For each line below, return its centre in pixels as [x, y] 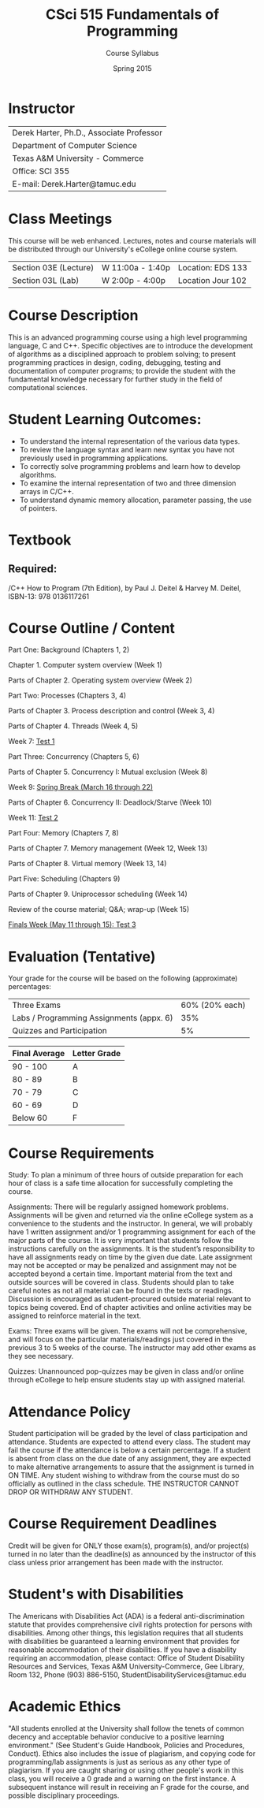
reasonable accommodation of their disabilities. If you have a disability [123, 1650]
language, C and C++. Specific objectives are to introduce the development [131, 345]
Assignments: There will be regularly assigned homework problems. [119, 1207]
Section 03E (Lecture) [53, 267]
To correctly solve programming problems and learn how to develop [130, 466]
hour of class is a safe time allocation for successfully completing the [121, 1183]
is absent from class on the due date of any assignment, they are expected [130, 1459]
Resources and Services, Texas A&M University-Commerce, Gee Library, [126, 1667]
